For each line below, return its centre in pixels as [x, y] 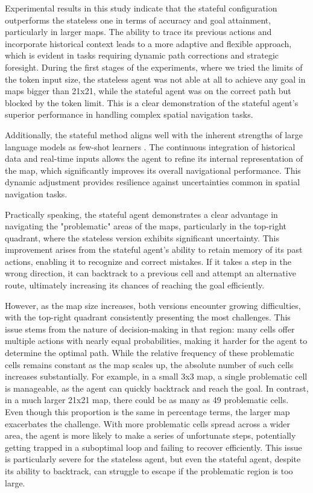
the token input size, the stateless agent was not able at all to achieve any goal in [155, 79]
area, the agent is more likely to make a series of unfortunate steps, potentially [150, 435]
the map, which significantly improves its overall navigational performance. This [153, 170]
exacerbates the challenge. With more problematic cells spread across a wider [148, 423]
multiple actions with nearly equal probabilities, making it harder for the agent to [156, 341]
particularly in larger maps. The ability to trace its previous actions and [138, 32]
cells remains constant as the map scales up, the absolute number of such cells [149, 364]
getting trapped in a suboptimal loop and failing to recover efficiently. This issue [153, 447]
